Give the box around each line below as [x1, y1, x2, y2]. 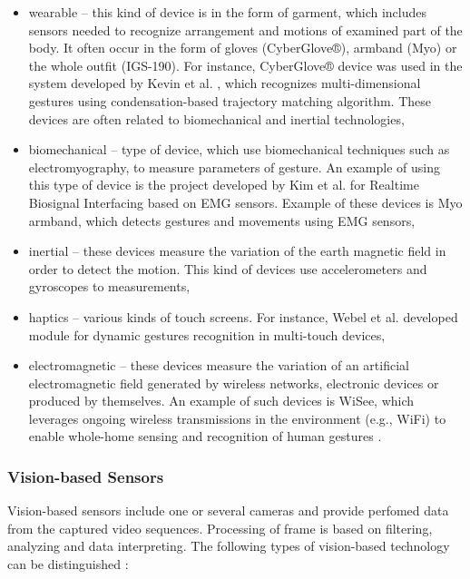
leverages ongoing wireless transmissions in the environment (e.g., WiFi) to [28, 408, 446, 427]
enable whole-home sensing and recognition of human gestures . [28, 427, 382, 446]
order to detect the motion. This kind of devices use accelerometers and [28, 259, 427, 278]
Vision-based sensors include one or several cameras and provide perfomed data [7, 501, 449, 520]
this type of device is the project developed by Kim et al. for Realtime [28, 175, 419, 194]
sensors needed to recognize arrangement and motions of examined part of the [28, 20, 463, 39]
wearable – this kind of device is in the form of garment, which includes [28, 3, 427, 21]
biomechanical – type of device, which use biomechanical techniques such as [28, 140, 450, 159]
